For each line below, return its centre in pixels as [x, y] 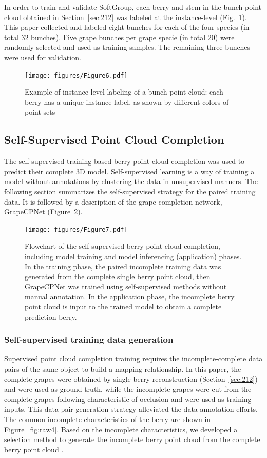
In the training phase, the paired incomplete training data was [123, 266]
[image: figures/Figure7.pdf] [76, 230]
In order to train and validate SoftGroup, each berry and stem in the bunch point [133, 7]
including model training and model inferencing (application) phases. [133, 256]
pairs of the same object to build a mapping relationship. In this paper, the [123, 368]
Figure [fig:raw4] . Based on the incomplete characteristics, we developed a [121, 429]
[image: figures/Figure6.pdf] [76, 75]
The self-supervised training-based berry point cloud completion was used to [125, 161]
